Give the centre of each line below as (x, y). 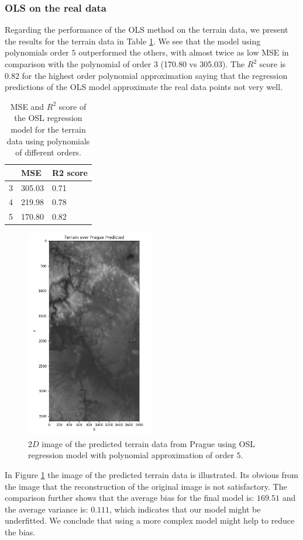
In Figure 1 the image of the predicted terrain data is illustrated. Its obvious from (152, 474)
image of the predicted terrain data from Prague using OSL (148, 443)
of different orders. (48, 152)
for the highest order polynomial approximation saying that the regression (155, 75)
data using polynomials (48, 141)
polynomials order (37, 52)
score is (273, 64)
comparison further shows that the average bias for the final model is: (130, 498)
